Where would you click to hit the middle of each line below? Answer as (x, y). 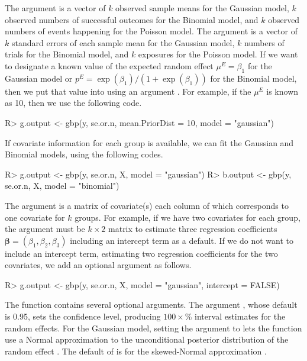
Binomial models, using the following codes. (84, 154)
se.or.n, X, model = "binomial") (62, 186)
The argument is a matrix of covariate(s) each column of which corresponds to (147, 205)
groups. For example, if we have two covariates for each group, (188, 217)
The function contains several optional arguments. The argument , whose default (151, 304)
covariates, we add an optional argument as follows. (98, 265)
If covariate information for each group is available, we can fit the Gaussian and (149, 142)
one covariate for (35, 217)
